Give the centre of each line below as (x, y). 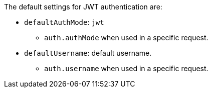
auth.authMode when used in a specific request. (126, 38)
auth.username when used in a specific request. (126, 68)
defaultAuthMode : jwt (64, 22)
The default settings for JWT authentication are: (83, 7)
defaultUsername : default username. (88, 53)
